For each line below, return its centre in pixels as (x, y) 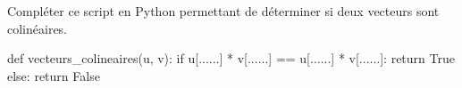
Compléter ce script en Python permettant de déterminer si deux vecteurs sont (223, 11)
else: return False (54, 75)
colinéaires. (38, 28)
